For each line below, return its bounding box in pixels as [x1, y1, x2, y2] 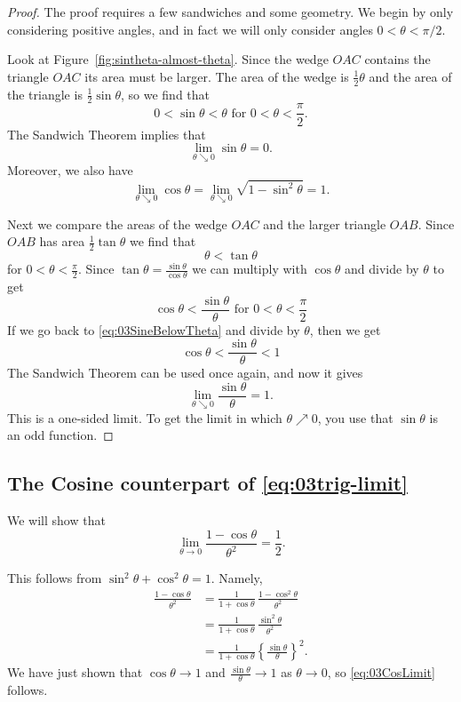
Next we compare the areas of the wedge [7, 214, 227, 233]
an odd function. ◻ [7, 426, 114, 444]
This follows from [7, 569, 102, 587]
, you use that [317, 408, 393, 427]
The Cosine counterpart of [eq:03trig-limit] [7, 469, 408, 497]
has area [39, 232, 85, 251]
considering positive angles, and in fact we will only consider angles [7, 20, 373, 38]
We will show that [7, 511, 106, 530]
